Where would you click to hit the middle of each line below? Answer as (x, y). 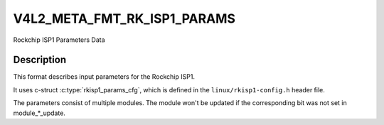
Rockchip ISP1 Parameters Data (59, 40)
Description (40, 60)
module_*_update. (39, 113)
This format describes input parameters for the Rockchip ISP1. (104, 77)
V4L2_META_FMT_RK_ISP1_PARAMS (124, 18)
